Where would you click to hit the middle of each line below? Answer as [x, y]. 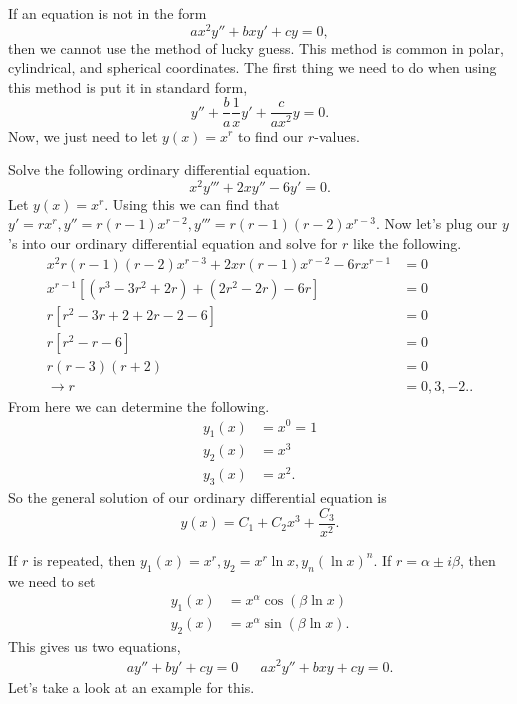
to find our [270, 135]
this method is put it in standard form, [128, 86]
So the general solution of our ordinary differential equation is [197, 497]
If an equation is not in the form [107, 13]
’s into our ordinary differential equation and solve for [173, 242]
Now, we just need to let [83, 135]
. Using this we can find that [192, 203]
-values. [337, 135]
